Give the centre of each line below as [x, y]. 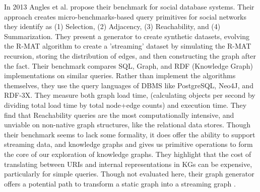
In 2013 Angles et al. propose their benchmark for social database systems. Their [129, 7]
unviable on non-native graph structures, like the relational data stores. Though [127, 125]
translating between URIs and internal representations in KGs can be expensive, [128, 164]
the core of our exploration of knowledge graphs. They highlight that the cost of [128, 154]
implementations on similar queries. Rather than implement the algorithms [120, 75]
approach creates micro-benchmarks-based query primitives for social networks [125, 16]
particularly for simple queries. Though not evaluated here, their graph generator [129, 174]
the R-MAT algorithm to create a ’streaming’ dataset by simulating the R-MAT [128, 46]
